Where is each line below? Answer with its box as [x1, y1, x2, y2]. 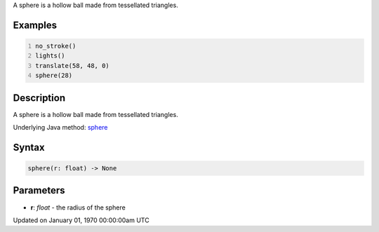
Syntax [13, 141, 45, 153]
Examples [13, 19, 58, 31]
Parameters [13, 184, 65, 196]
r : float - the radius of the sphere [30, 203, 126, 212]
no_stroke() [35, 42, 77, 50]
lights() [35, 52, 65, 60]
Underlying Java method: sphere [13, 123, 108, 132]
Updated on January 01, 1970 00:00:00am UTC [13, 216, 150, 224]
